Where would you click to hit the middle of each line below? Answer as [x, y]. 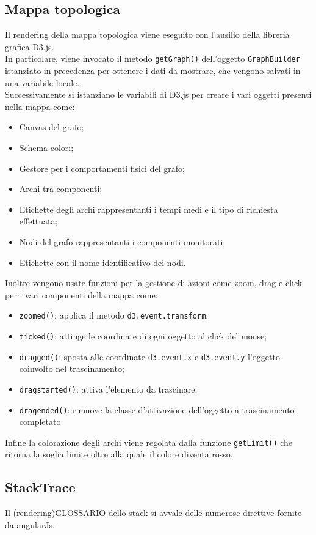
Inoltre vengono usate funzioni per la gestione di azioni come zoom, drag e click [154, 283]
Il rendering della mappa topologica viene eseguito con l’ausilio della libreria [147, 35]
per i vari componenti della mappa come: [81, 294]
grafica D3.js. [30, 46]
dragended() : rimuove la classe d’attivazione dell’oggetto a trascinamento [157, 409]
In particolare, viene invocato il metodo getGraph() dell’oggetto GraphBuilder [153, 58]
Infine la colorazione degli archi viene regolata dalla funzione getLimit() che [149, 442]
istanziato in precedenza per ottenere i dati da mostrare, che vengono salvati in [153, 71]
